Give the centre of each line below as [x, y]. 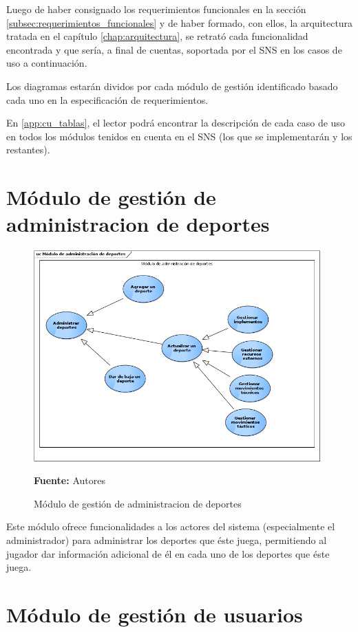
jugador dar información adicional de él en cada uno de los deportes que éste [168, 553]
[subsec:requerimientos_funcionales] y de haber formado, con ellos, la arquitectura [180, 22]
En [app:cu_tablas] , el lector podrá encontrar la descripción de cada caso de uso [176, 123]
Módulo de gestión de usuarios [155, 614]
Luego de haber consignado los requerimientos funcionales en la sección [156, 9]
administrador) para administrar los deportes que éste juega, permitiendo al [167, 540]
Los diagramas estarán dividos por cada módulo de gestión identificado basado [172, 86]
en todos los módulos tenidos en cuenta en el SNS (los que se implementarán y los [179, 136]
